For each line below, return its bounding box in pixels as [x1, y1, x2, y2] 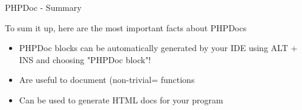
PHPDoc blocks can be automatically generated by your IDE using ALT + [19, 41, 298, 54]
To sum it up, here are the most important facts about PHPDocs [5, 21, 247, 34]
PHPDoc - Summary [5, 1, 82, 13]
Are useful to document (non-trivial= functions [19, 73, 195, 86]
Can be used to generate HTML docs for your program [19, 93, 223, 106]
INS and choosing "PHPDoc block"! [19, 53, 151, 66]
